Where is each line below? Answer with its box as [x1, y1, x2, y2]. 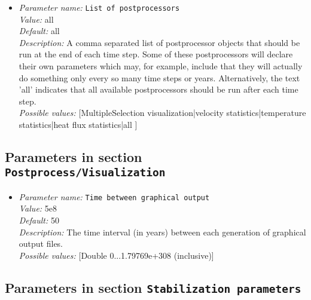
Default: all [19, 25, 60, 37]
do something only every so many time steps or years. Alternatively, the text [19, 71, 300, 84]
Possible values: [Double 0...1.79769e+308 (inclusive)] [19, 249, 214, 261]
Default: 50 [19, 214, 59, 226]
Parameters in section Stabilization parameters [5, 278, 301, 296]
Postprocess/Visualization [5, 166, 166, 179]
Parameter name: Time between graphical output [19, 190, 210, 203]
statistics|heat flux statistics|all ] [19, 118, 138, 130]
